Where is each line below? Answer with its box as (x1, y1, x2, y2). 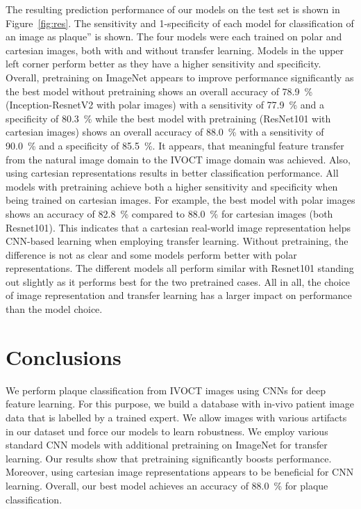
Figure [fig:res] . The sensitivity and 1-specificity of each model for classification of (6, 15, 354, 30)
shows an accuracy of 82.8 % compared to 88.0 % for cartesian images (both (6, 206, 333, 220)
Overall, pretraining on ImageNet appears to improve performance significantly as (6, 70, 354, 84)
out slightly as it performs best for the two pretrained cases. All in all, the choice (6, 274, 351, 289)
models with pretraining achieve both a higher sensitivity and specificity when (6, 179, 338, 193)
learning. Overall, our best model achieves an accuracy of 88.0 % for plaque (6, 478, 328, 492)
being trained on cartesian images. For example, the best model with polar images (6, 193, 355, 207)
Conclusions (6, 342, 121, 371)
